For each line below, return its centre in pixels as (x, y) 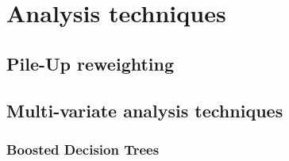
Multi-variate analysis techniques (145, 110)
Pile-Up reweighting (91, 63)
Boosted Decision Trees (83, 149)
